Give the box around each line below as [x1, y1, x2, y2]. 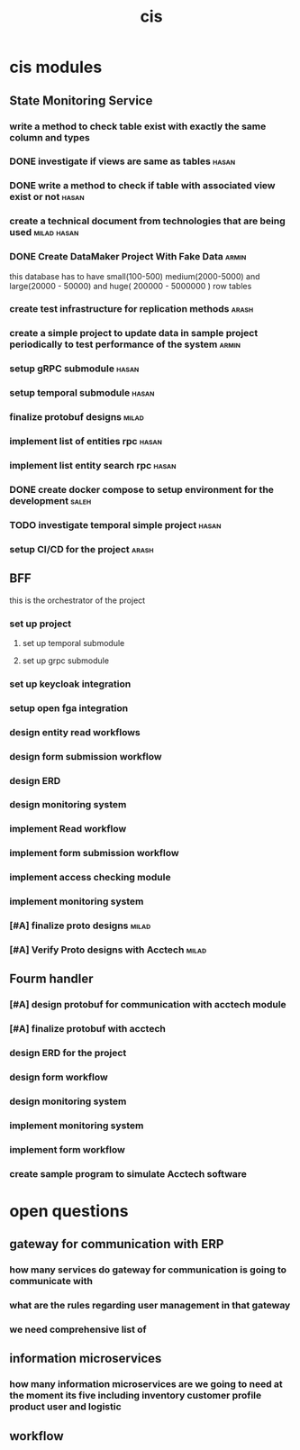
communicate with [9, 1275, 93, 1288]
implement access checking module [9, 871, 171, 884]
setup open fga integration [9, 701, 129, 714]
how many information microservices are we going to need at [9, 1378, 284, 1391]
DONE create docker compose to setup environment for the [9, 483, 275, 496]
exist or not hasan [9, 191, 85, 204]
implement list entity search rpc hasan [9, 460, 177, 472]
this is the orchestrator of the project [9, 595, 146, 606]
